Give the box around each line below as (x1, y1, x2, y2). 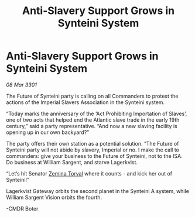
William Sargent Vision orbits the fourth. (6, 194, 102, 201)
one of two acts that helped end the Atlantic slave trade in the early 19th (6, 116, 180, 123)
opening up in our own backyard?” (6, 129, 90, 136)
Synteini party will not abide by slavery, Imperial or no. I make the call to (6, 146, 180, 153)
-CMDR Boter (6, 205, 39, 212)
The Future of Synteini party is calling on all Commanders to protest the (6, 92, 179, 99)
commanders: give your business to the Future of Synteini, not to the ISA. (6, 152, 183, 159)
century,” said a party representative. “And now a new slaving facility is (6, 122, 177, 129)
